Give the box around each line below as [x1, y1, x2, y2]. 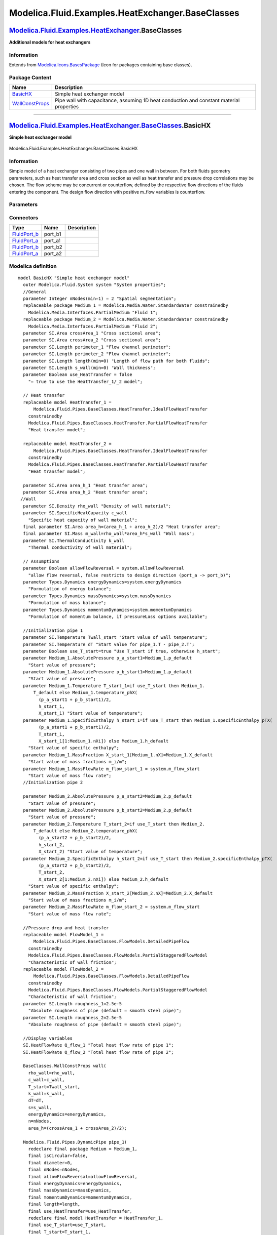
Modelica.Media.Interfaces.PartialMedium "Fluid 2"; [28, 324, 159, 329]
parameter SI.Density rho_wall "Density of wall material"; [23, 503, 172, 509]
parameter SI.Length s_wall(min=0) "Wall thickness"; [23, 365, 156, 370]
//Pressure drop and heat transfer [23, 925, 109, 931]
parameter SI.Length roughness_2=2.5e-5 [23, 1015, 122, 1020]
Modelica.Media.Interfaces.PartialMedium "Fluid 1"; [28, 309, 159, 315]
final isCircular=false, [28, 1153, 88, 1158]
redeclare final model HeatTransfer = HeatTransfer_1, [28, 1215, 164, 1221]
